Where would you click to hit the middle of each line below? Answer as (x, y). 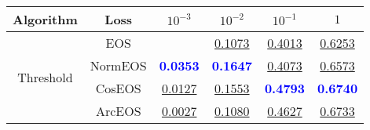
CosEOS (118, 88)
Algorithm (45, 19)
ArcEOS (118, 111)
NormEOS (118, 65)
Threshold (45, 77)
